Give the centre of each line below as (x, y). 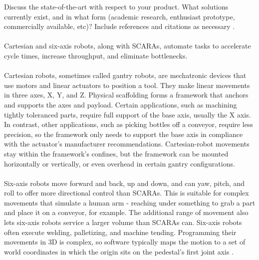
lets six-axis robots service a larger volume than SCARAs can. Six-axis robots (123, 222)
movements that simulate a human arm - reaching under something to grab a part (130, 202)
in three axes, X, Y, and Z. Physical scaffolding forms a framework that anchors (126, 95)
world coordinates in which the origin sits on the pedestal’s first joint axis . (119, 251)
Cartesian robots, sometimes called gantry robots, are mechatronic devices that (125, 75)
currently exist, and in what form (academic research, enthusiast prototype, (120, 16)
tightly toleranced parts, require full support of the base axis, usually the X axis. (128, 114)
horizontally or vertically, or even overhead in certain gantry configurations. (120, 163)
